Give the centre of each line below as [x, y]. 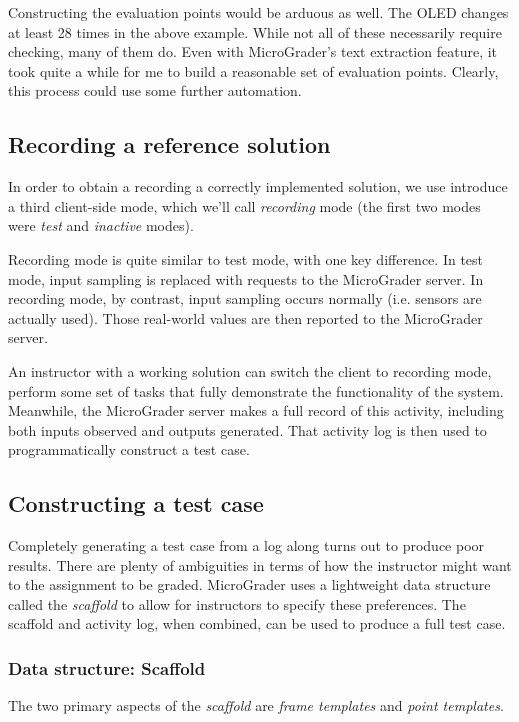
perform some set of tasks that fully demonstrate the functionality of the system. [256, 390]
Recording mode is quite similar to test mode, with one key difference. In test [246, 258]
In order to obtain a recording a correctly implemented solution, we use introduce [258, 186]
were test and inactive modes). [101, 225]
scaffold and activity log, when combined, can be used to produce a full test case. [257, 623]
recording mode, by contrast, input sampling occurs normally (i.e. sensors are [245, 298]
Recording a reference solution [169, 144]
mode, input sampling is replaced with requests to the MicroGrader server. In [246, 278]
